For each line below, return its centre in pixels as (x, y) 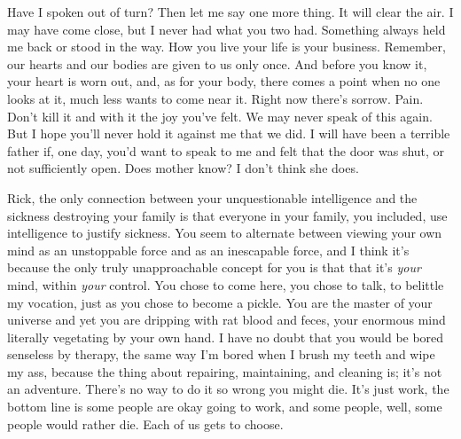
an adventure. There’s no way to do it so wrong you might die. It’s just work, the (228, 389)
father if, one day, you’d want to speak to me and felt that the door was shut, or (226, 150)
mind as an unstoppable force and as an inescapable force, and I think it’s (208, 250)
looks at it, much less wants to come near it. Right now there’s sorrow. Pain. (215, 98)
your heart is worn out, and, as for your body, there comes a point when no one (224, 81)
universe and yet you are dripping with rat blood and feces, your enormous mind (227, 320)
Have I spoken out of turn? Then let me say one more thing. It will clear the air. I (230, 12)
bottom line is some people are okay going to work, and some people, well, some (225, 407)
